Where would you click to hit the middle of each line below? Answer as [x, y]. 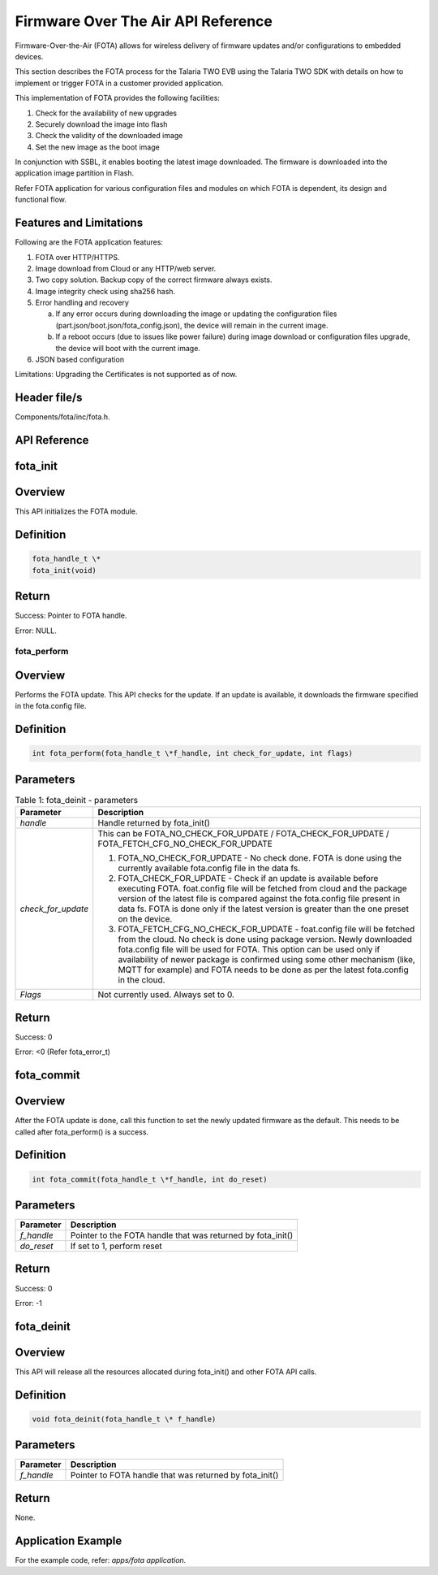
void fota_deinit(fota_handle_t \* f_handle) [124, 1419]
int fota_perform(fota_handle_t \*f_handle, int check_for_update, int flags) [192, 753]
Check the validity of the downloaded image [109, 136]
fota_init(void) [64, 570]
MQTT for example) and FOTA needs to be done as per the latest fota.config [263, 970]
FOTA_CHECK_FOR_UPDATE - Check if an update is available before [248, 879]
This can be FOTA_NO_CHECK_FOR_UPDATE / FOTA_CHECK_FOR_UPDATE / [243, 834]
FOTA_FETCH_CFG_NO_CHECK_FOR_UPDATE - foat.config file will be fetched [266, 929]
